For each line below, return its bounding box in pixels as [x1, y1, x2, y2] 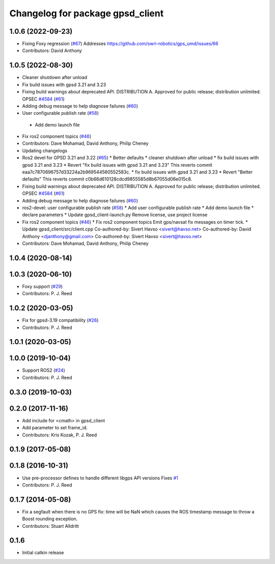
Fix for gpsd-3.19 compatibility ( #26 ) [22, 317, 99, 323]
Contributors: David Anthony [22, 47, 82, 54]
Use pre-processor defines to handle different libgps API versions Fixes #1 [22, 475, 178, 481]
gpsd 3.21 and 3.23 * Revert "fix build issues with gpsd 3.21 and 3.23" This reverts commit [22, 162, 212, 168]
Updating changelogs [22, 147, 68, 153]
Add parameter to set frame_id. [22, 425, 88, 431]
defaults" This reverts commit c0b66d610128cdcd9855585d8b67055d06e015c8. [22, 176, 193, 182]
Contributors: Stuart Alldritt [22, 523, 79, 529]
